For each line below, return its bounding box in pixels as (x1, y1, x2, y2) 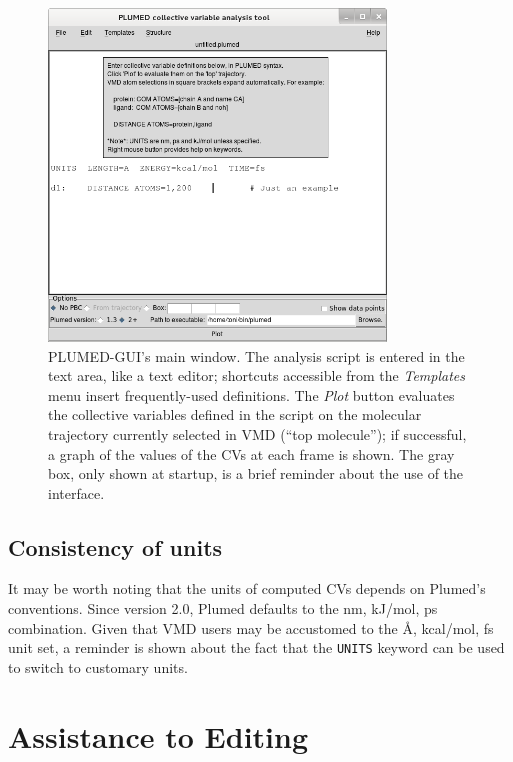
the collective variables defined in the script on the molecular (48, 404, 422, 425)
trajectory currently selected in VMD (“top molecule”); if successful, (48, 423, 467, 444)
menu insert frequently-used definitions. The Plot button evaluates (48, 384, 455, 405)
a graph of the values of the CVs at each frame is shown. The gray (48, 443, 455, 464)
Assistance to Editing (8, 715, 309, 756)
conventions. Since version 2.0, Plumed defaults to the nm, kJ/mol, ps (8, 598, 438, 619)
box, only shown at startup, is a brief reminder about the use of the (48, 463, 464, 484)
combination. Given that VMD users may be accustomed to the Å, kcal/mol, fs (8, 617, 494, 638)
